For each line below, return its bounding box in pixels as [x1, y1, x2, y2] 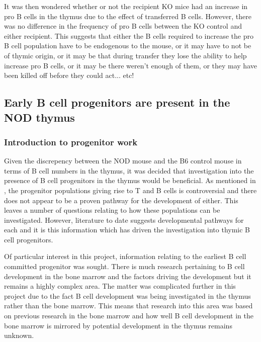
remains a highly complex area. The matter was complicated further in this [4, 281, 236, 291]
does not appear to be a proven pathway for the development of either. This [4, 195, 238, 205]
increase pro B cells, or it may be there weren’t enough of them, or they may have [4, 60, 257, 70]
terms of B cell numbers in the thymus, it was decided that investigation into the [4, 165, 254, 176]
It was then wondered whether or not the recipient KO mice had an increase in [4, 1, 248, 11]
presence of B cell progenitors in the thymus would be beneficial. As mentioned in [4, 175, 256, 186]
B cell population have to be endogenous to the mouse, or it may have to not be [4, 40, 251, 51]
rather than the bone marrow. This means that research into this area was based [4, 300, 253, 311]
